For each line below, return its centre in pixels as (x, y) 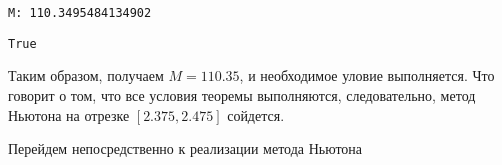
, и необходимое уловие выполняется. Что (367, 75)
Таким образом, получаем (86, 75)
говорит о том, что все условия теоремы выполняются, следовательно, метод (242, 94)
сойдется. (256, 114)
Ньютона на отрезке (69, 114)
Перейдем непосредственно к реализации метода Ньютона (185, 148)
